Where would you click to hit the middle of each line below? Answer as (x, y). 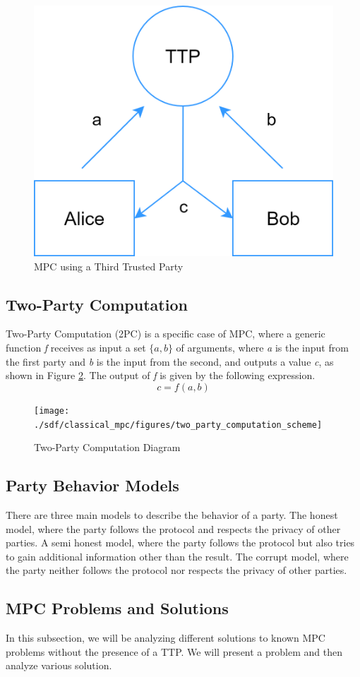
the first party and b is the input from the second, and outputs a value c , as (170, 361)
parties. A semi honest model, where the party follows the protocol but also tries (180, 543)
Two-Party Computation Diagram (107, 447)
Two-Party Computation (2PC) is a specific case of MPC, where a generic (166, 334)
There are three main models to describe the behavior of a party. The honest (172, 514)
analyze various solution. (59, 665)
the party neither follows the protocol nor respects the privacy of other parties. (176, 570)
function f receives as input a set (76, 348)
